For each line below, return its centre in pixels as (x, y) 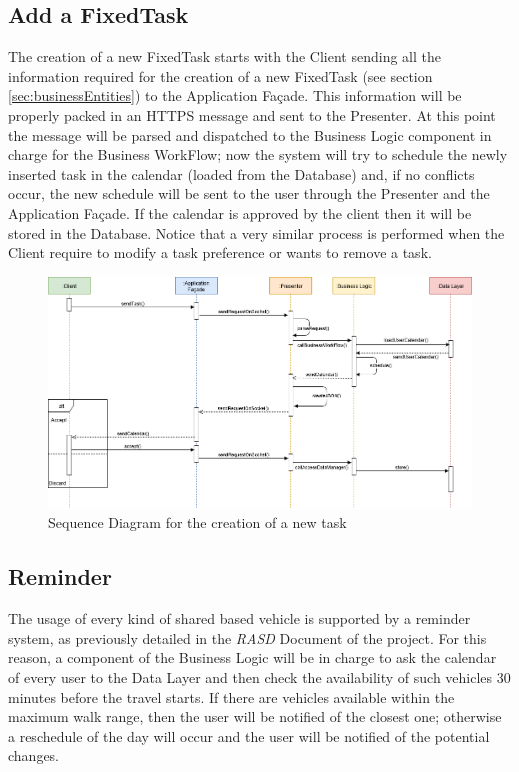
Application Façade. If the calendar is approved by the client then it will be (240, 212)
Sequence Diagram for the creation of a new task (197, 522)
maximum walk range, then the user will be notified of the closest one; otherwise (255, 716)
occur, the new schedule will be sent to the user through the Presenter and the (249, 193)
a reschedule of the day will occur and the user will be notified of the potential (249, 735)
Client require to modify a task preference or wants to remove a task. (220, 252)
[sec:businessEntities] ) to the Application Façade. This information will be (235, 95)
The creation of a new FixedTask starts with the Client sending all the (225, 56)
